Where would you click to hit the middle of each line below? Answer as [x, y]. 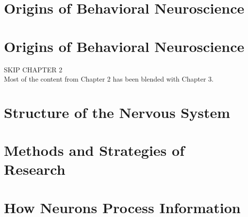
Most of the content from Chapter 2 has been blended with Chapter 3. [109, 79]
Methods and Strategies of [94, 150]
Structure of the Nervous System [117, 112]
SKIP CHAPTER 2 [33, 69]
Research [35, 169]
